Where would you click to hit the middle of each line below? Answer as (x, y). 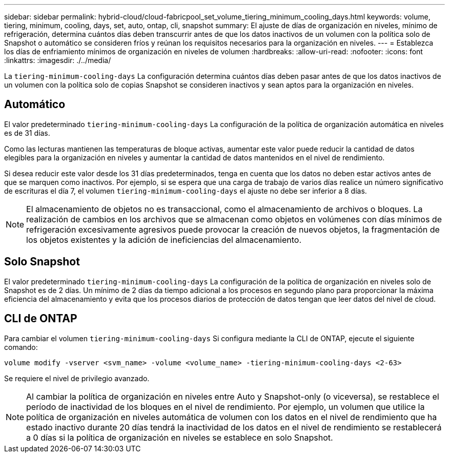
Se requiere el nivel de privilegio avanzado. (77, 378)
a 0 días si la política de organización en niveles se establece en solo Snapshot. (180, 437)
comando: (21, 347)
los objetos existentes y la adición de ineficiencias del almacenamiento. (164, 240)
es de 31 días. (27, 133)
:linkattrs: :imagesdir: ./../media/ (58, 60)
